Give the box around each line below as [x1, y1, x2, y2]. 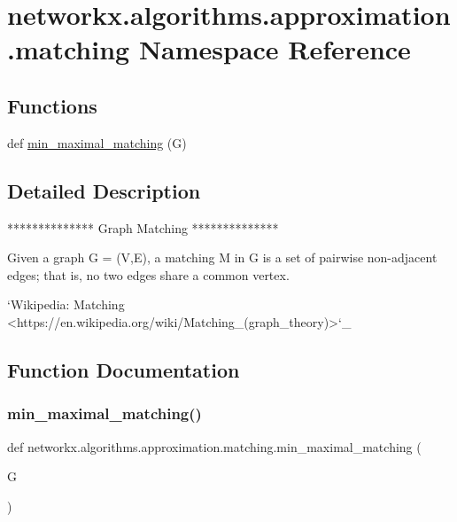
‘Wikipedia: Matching [7, 295, 125, 314]
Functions [7, 91, 97, 119]
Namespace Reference [138, 31, 411, 67]
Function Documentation [7, 355, 240, 383]
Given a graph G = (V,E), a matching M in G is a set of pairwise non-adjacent [7, 248, 438, 267]
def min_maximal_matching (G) [7, 133, 187, 152]
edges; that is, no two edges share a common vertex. [7, 265, 290, 284]
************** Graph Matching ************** [7, 218, 279, 237]
